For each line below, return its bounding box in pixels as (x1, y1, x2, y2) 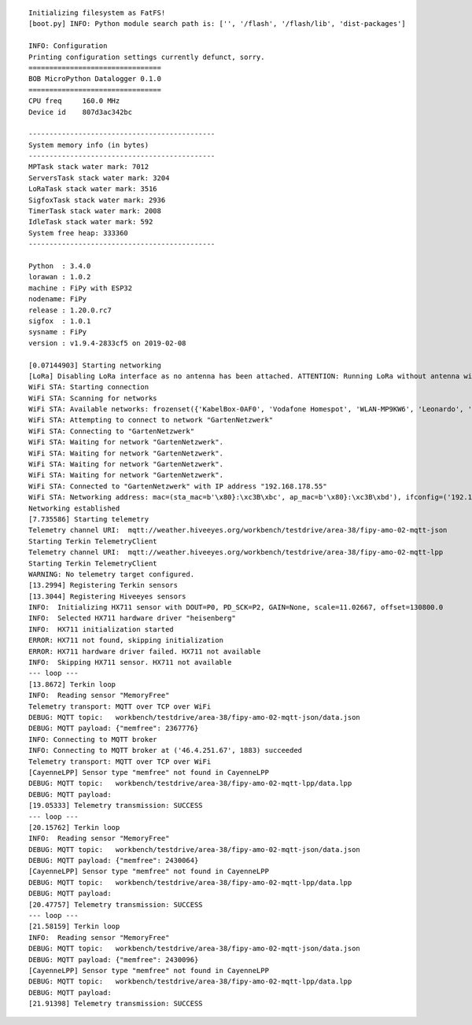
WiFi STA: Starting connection (28, 382, 149, 392)
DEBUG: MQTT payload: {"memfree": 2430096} (28, 955, 199, 964)
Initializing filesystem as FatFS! (28, 9, 166, 17)
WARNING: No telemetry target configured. (28, 570, 195, 578)
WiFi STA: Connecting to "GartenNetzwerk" (28, 426, 195, 436)
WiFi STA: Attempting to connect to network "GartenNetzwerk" (28, 415, 274, 425)
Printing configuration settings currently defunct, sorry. (28, 52, 265, 61)
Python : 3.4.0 (28, 261, 91, 271)
